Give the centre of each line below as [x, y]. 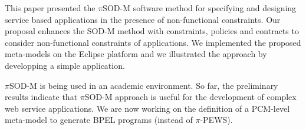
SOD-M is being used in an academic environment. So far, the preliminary [144, 85]
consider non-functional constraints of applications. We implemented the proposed [153, 42]
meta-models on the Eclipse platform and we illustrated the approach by [136, 54]
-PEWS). [216, 120]
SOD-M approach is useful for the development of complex [190, 97]
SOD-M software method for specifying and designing [200, 8]
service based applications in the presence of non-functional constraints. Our [143, 19]
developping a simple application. [65, 65]
